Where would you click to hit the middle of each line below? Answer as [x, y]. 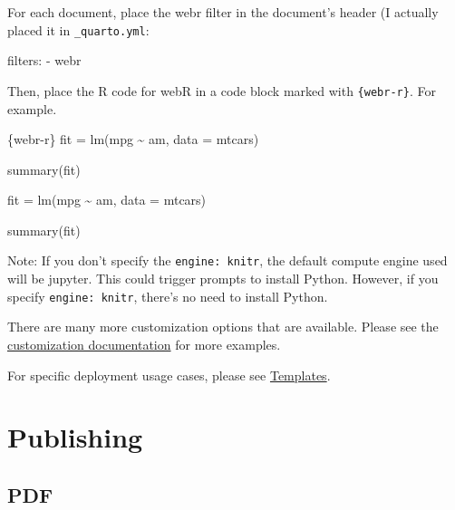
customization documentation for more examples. [144, 344]
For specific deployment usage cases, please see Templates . [169, 375]
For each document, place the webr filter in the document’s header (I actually [223, 12]
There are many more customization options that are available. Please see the [223, 327]
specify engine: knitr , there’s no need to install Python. [168, 296]
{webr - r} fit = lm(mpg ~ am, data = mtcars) [133, 139]
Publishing [75, 437]
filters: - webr [44, 60]
